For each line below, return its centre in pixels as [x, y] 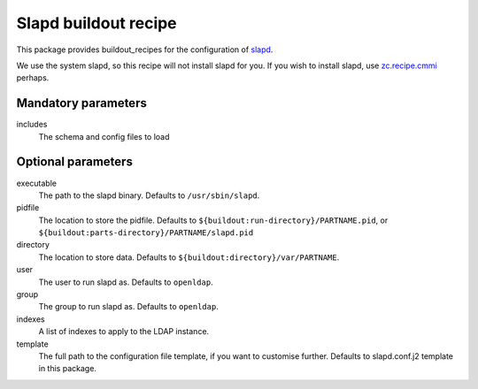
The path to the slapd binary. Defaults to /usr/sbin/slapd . [149, 195]
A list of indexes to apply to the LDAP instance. [124, 332]
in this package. [68, 369]
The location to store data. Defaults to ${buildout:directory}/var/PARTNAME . [189, 257]
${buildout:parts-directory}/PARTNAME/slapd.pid [146, 233]
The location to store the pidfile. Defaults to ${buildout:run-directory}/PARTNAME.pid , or [213, 220]
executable [37, 183]
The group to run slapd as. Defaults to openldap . [128, 307]
